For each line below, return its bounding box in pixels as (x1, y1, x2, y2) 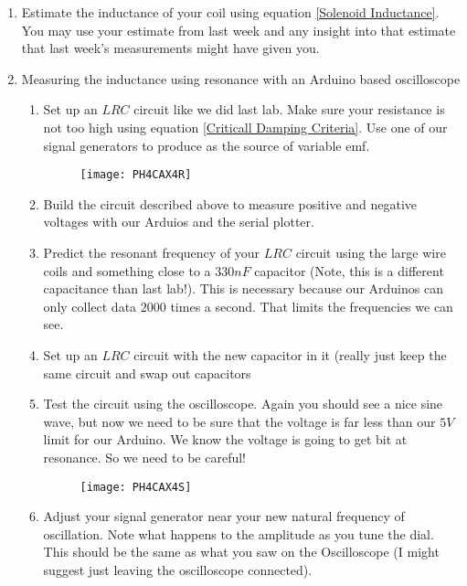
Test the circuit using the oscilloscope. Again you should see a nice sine (43, 394, 443, 413)
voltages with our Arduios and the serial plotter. (43, 212, 314, 231)
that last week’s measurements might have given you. (21, 38, 320, 58)
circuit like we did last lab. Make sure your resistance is (133, 100, 445, 119)
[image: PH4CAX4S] (80, 480, 192, 494)
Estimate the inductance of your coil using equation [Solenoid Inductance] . (21, 3, 440, 21)
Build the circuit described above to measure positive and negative (43, 194, 418, 213)
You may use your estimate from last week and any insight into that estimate (21, 20, 456, 39)
